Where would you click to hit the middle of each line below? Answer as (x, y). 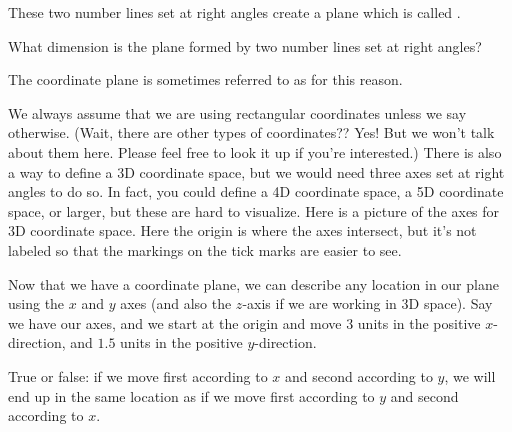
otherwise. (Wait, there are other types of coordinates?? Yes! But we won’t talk (251, 132)
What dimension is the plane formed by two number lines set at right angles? (245, 45)
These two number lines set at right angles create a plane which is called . (234, 12)
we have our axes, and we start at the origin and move (175, 322)
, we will (470, 375)
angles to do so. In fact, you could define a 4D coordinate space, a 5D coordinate (256, 191)
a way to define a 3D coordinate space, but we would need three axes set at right (256, 171)
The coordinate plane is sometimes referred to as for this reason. (205, 79)
